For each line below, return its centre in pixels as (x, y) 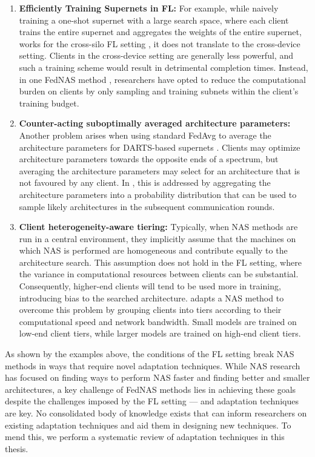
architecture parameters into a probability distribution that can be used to (158, 194)
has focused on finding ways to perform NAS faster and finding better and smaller (157, 377)
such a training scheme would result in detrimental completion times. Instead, (164, 67)
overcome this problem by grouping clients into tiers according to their (150, 310)
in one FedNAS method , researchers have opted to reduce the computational (162, 79)
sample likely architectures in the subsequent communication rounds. (147, 206)
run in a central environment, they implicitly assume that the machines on (157, 238)
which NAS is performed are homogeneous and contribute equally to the (153, 250)
